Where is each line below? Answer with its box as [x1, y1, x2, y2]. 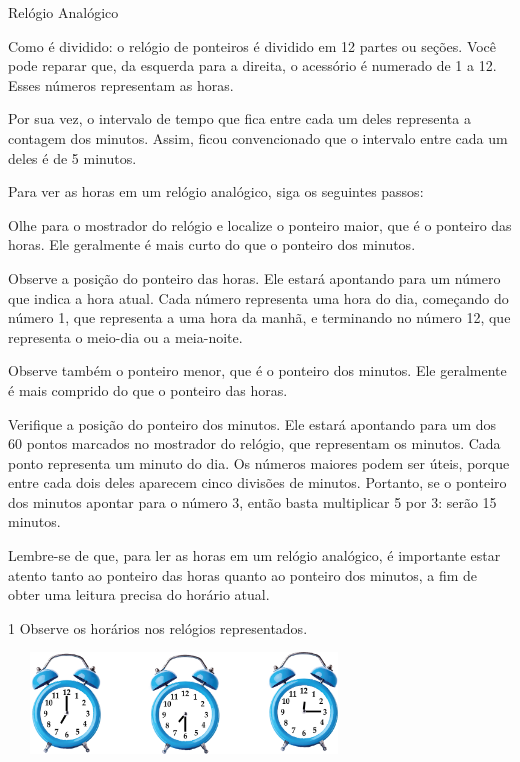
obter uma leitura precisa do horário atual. [8, 584, 270, 605]
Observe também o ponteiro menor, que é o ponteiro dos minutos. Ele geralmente [8, 360, 507, 381]
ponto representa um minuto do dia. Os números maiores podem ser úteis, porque [8, 452, 510, 473]
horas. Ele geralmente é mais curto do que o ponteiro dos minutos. [8, 234, 416, 255]
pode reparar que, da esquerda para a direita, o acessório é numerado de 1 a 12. [8, 55, 497, 76]
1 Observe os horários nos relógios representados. [8, 617, 308, 638]
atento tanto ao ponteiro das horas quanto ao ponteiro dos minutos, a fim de [8, 564, 478, 585]
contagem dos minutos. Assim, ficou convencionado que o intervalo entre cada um [8, 127, 508, 148]
